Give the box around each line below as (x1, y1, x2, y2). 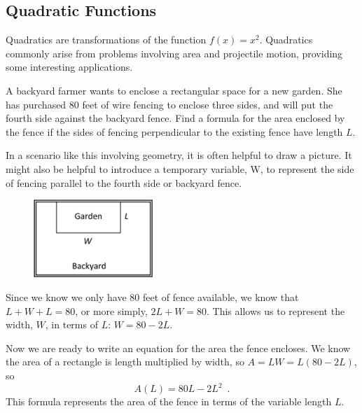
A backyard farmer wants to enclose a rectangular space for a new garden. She (6, 83, 342, 97)
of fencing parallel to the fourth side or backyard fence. (6, 175, 242, 190)
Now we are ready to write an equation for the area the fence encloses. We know (6, 340, 351, 355)
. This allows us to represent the (207, 303, 345, 318)
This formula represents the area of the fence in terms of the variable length (6, 394, 332, 409)
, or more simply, (75, 303, 148, 318)
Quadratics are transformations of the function (6, 32, 207, 47)
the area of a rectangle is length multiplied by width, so (6, 354, 244, 369)
